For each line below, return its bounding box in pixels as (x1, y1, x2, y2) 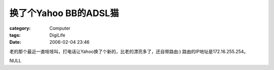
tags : (9, 32, 21, 38)
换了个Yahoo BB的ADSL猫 (9, 8, 119, 19)
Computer (49, 25, 71, 31)
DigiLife (49, 32, 65, 38)
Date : (9, 39, 21, 45)
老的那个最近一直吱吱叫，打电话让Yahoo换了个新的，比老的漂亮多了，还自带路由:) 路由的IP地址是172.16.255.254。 (9, 48, 249, 54)
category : (9, 25, 31, 31)
